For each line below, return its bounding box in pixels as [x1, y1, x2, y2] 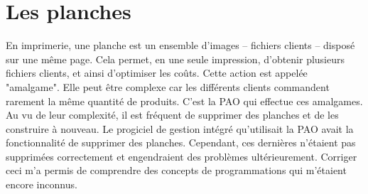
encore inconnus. [6, 177, 77, 192]
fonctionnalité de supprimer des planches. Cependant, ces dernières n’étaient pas [6, 135, 356, 150]
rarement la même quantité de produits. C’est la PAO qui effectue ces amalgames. [6, 93, 363, 108]
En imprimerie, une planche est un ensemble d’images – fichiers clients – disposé [6, 38, 355, 53]
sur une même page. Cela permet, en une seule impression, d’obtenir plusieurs [6, 51, 345, 66]
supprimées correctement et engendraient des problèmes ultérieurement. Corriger [6, 149, 357, 163]
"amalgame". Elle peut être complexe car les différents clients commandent [6, 79, 330, 94]
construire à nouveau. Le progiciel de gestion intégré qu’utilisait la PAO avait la [6, 121, 354, 136]
